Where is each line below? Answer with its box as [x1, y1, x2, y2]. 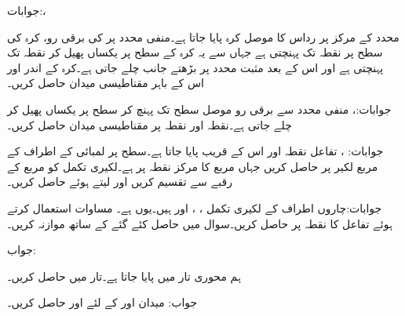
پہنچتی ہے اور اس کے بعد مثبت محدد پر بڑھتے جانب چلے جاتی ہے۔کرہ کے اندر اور [7, 59, 384, 75]
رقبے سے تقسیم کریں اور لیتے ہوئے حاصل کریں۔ [7, 173, 232, 190]
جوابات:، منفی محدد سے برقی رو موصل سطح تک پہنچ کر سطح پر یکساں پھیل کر [7, 100, 392, 117]
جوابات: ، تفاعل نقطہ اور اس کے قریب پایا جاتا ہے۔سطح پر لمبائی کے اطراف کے [7, 143, 384, 159]
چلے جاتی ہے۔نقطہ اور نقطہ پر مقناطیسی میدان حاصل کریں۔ [7, 116, 292, 133]
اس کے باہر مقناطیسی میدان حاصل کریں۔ [7, 74, 204, 91]
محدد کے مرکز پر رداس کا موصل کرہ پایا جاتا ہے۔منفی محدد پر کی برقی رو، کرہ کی [7, 28, 400, 45]
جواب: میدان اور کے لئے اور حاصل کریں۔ [7, 294, 198, 311]
